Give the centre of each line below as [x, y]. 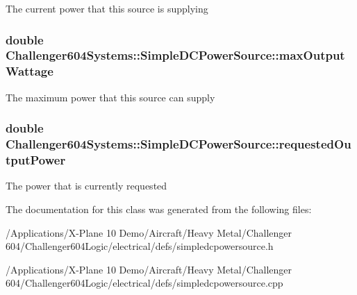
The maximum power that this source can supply [110, 97]
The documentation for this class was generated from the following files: [159, 209]
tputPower [36, 160]
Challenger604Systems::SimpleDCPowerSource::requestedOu [178, 144]
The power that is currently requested [86, 186]
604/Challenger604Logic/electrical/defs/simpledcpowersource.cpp [144, 283]
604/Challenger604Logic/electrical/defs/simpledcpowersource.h [140, 246]
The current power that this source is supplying [107, 8]
